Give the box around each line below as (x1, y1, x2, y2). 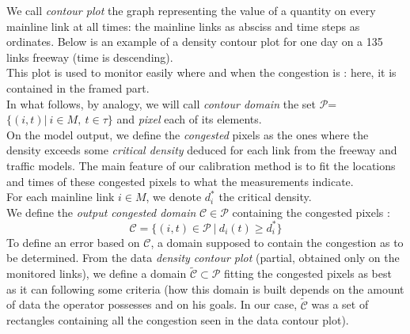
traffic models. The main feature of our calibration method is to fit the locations (6, 157, 396, 173)
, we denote (146, 188, 202, 205)
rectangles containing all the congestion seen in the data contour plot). (6, 312, 349, 328)
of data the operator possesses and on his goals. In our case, (6, 296, 298, 313)
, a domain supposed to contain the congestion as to (150, 233, 404, 250)
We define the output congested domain (6, 203, 196, 220)
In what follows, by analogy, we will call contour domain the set (6, 95, 316, 112)
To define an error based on (6, 233, 140, 250)
